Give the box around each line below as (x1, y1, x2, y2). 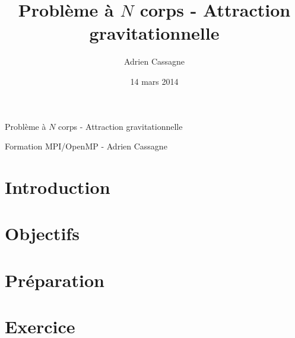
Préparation (5, 267, 104, 292)
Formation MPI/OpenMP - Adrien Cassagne (5, 140, 167, 152)
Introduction (5, 174, 110, 199)
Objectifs (5, 221, 80, 245)
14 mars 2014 (130, 75, 179, 87)
